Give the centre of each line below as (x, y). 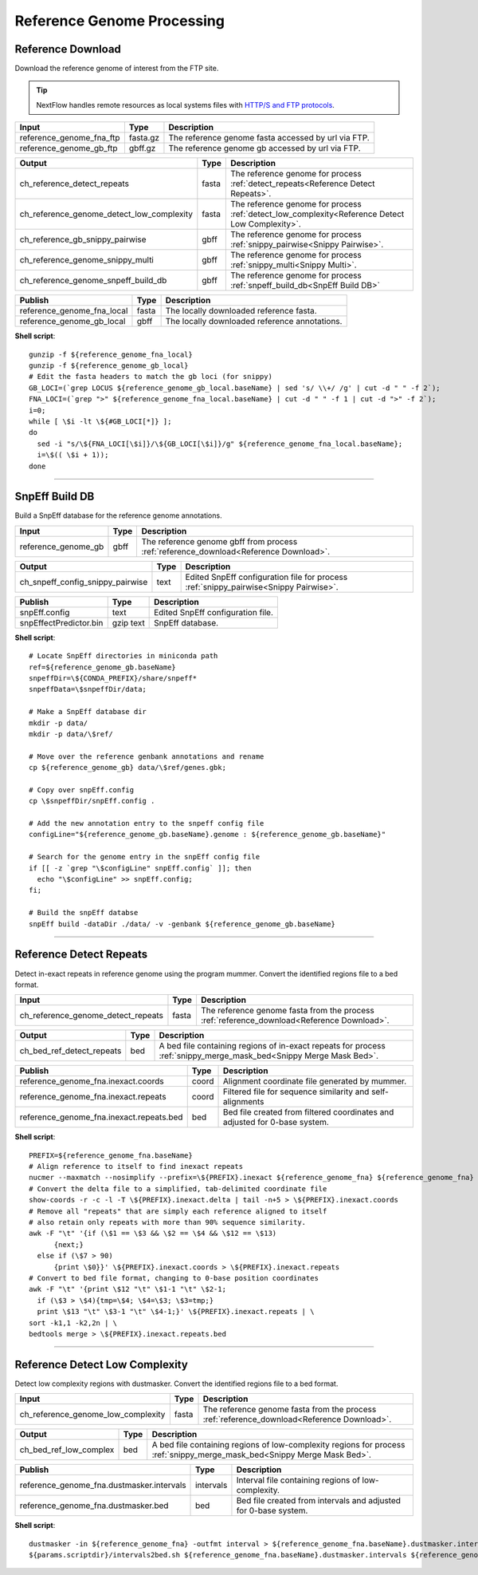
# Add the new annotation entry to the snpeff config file (147, 823)
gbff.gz (142, 148)
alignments (243, 1102)
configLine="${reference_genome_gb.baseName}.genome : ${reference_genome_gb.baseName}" (208, 835)
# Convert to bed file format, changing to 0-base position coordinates (174, 1278)
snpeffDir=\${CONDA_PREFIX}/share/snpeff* (113, 678)
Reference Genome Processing (119, 21)
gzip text (128, 622)
